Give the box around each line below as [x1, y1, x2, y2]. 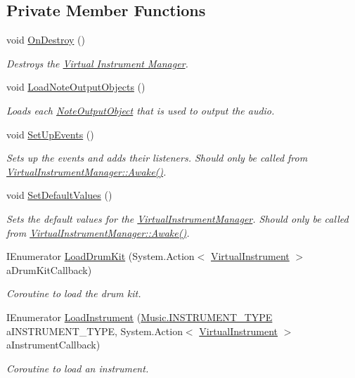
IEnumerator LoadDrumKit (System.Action [6, 249, 195, 263]
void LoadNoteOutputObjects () [6, 79, 146, 94]
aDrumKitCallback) [6, 262, 92, 277]
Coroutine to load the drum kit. [6, 286, 141, 301]
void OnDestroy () [6, 32, 85, 47]
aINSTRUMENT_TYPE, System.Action [6, 323, 183, 338]
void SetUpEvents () [6, 126, 94, 141]
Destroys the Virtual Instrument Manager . [6, 56, 188, 70]
